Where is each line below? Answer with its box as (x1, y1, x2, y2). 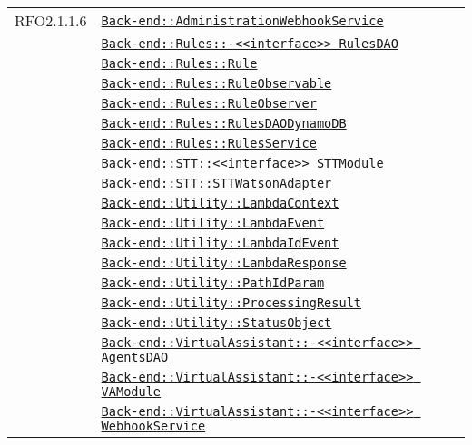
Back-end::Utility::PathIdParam (101, 276, 325, 290)
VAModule (101, 384, 162, 399)
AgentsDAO (101, 350, 169, 364)
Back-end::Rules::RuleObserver (101, 96, 317, 111)
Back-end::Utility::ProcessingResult (101, 295, 362, 310)
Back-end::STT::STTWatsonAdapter (101, 176, 332, 190)
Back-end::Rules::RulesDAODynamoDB (101, 116, 347, 131)
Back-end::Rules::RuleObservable (101, 76, 332, 91)
